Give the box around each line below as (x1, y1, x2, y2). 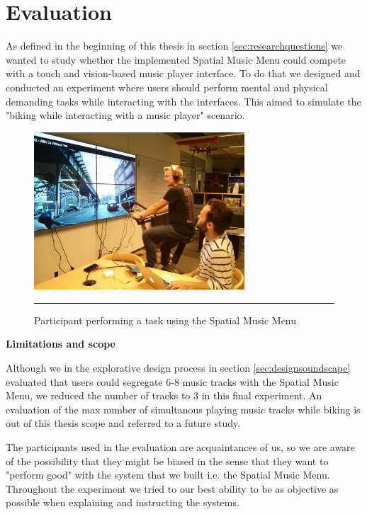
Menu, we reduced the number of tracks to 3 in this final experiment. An (6, 388, 322, 403)
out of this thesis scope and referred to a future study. (6, 416, 241, 430)
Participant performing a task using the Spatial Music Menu (34, 312, 297, 327)
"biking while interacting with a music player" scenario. (6, 108, 245, 122)
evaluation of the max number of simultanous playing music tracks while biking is (6, 401, 361, 416)
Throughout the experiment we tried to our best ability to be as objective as (6, 481, 339, 496)
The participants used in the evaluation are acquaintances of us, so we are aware (6, 440, 355, 455)
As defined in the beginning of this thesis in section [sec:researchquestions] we (6, 38, 343, 53)
